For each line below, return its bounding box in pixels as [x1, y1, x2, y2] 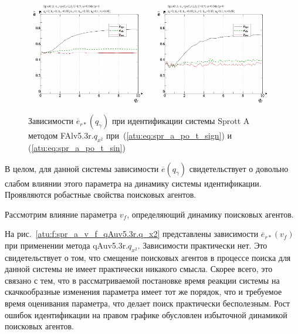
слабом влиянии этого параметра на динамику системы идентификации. [5, 177, 262, 189]
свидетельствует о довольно [189, 162, 289, 174]
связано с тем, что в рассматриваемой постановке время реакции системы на [5, 274, 280, 286]
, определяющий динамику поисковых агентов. [127, 208, 294, 220]
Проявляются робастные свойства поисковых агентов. [5, 188, 197, 201]
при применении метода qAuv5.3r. [5, 239, 128, 251]
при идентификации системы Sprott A [111, 115, 250, 127]
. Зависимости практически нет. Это [137, 239, 267, 251]
